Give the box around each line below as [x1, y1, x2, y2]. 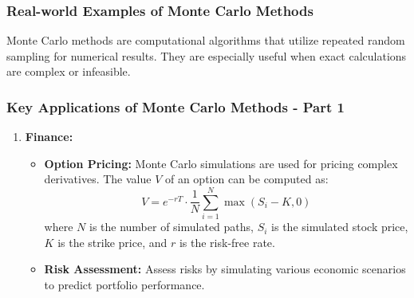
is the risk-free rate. [179, 233, 275, 250]
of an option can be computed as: [164, 171, 329, 187]
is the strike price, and [57, 233, 168, 250]
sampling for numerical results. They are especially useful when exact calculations [6, 47, 407, 64]
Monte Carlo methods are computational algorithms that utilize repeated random [6, 32, 405, 49]
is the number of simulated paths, [89, 218, 254, 235]
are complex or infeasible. [6, 63, 131, 80]
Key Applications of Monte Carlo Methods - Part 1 [6, 96, 345, 116]
